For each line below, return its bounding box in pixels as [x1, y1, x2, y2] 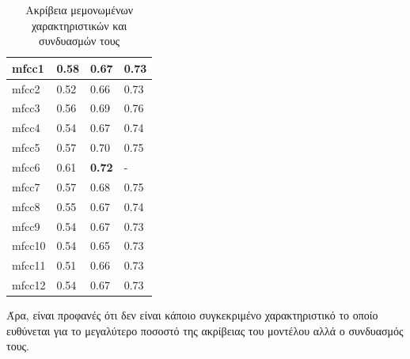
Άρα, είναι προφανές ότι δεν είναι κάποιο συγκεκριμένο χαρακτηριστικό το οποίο [6, 307, 378, 323]
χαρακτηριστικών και [31, 17, 127, 33]
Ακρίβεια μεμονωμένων [25, 2, 134, 17]
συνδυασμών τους [39, 32, 120, 49]
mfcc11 [12, 257, 46, 274]
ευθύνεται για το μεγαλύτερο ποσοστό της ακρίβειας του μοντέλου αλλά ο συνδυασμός [6, 322, 404, 338]
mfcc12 [12, 277, 46, 293]
